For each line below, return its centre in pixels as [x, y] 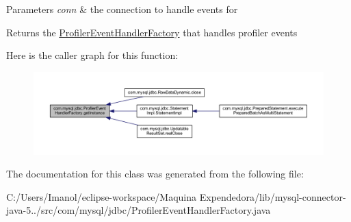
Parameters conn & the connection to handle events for [122, 9]
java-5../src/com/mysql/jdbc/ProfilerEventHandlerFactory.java [139, 210]
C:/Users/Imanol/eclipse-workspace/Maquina [102, 196]
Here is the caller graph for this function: [92, 55]
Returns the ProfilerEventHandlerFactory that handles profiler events [152, 32]
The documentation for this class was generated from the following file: [155, 174]
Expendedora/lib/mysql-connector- [273, 196]
